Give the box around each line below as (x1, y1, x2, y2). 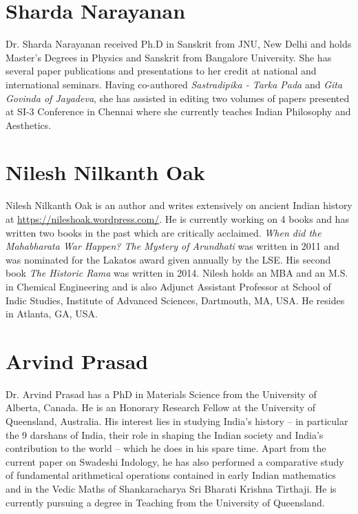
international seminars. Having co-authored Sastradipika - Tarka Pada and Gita (6, 77, 343, 91)
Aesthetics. (6, 117, 52, 132)
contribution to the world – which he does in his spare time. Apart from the (6, 441, 326, 455)
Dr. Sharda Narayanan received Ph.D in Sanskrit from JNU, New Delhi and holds (6, 37, 352, 51)
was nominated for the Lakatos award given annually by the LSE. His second (6, 252, 331, 266)
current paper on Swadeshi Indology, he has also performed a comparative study (6, 454, 344, 468)
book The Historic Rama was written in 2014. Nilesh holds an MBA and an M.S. (6, 266, 348, 280)
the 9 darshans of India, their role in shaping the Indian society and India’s (6, 427, 324, 442)
